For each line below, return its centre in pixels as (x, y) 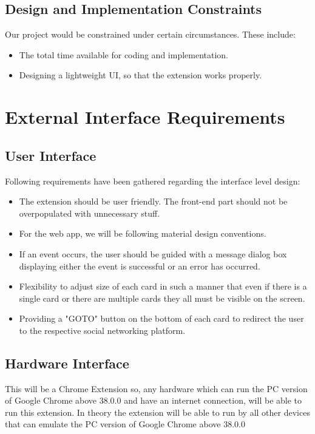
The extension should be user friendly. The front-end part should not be (153, 201)
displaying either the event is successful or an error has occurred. (140, 266)
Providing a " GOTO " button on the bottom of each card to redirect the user (161, 318)
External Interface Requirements (145, 117)
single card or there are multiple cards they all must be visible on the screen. (162, 298)
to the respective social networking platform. (102, 330)
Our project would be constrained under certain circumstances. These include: (150, 34)
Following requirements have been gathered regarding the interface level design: (153, 181)
